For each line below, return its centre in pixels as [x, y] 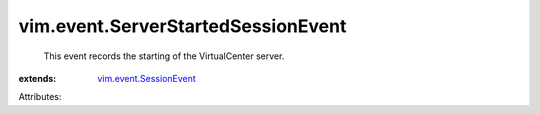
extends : [37, 78]
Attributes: [40, 97]
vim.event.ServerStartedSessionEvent [182, 26]
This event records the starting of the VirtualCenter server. [164, 56]
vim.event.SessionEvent [147, 78]
